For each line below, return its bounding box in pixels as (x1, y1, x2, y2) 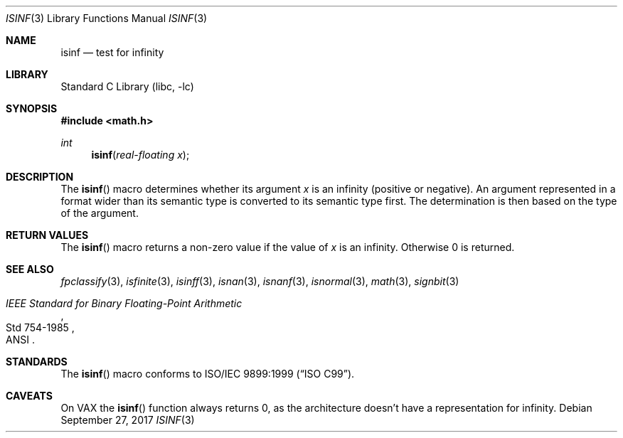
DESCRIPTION (6, 171, 74, 183)
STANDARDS (6, 356, 68, 368)
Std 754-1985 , (6, 321, 75, 333)
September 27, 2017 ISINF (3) (60, 414, 195, 426)
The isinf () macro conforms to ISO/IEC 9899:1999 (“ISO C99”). (60, 368, 355, 380)
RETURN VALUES (6, 229, 89, 241)
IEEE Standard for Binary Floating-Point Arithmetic (6, 297, 243, 309)
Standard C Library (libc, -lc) (60, 80, 194, 92)
